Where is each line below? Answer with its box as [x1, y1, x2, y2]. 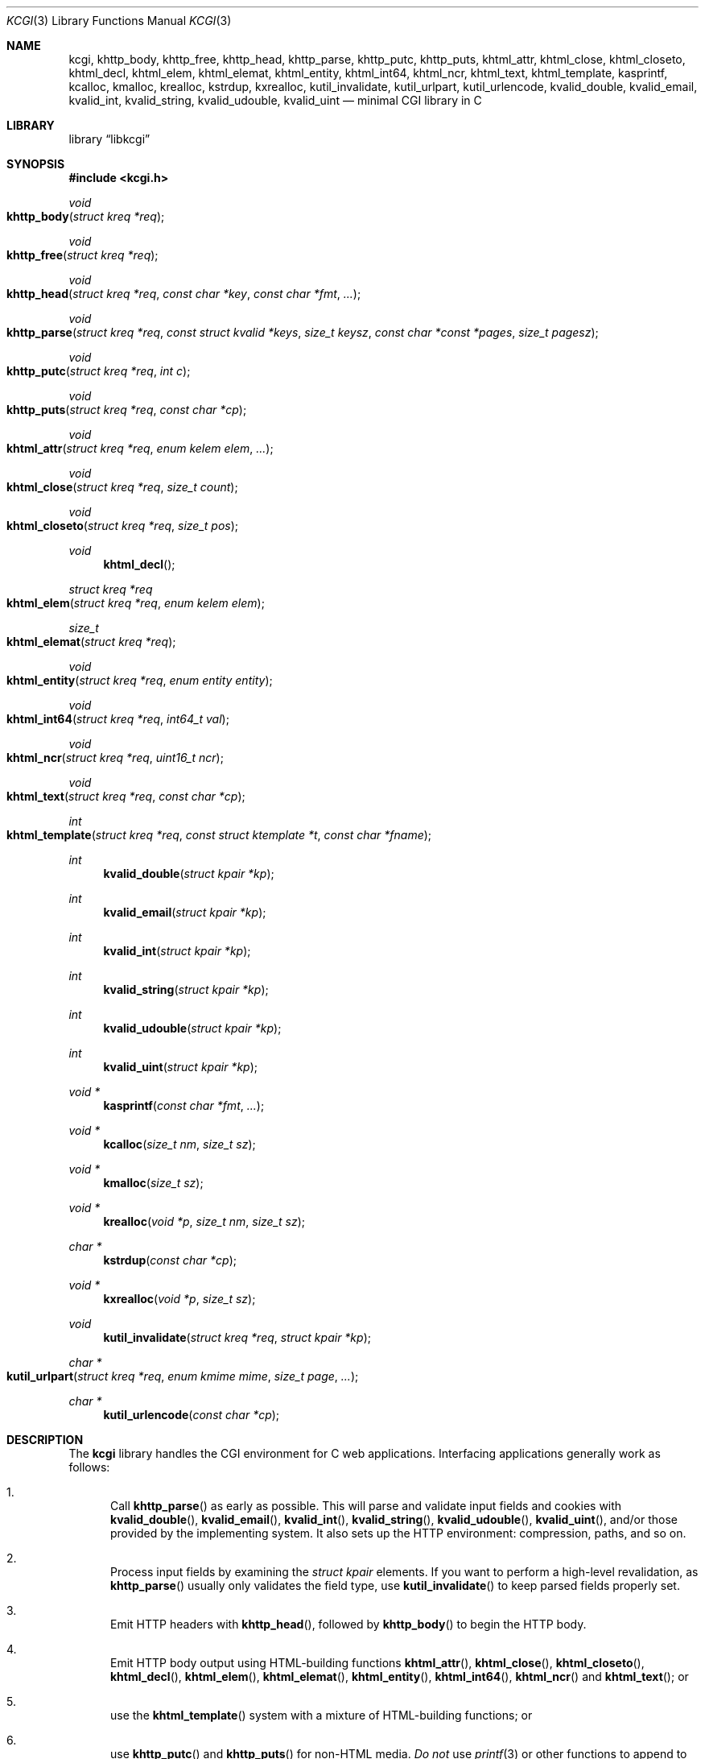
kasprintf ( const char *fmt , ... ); [103, 1099, 265, 1112]
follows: [68, 1460, 110, 1474]
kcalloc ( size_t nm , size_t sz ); [103, 1137, 256, 1151]
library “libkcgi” [68, 132, 150, 146]
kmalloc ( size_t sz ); [103, 1176, 204, 1190]
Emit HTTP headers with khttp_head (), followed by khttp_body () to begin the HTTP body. [110, 1617, 587, 1631]
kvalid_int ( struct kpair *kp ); [103, 944, 251, 958]
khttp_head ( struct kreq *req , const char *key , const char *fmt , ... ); [6, 287, 361, 300]
